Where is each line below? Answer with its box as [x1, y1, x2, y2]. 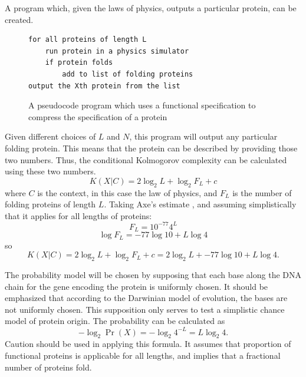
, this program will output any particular [129, 130, 278, 143]
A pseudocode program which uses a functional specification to [28, 99, 256, 111]
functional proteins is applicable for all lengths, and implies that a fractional [5, 349, 281, 361]
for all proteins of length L [28, 35, 147, 44]
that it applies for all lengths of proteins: [5, 209, 152, 221]
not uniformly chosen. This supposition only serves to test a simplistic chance [5, 303, 285, 315]
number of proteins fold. [5, 361, 92, 373]
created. [5, 13, 34, 25]
